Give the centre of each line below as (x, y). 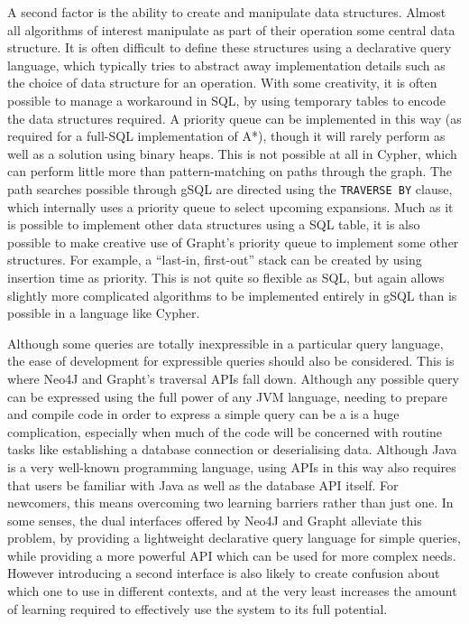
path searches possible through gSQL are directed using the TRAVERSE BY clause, (230, 188)
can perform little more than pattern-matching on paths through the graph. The (230, 171)
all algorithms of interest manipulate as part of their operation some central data (231, 29)
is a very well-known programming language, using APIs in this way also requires (232, 466)
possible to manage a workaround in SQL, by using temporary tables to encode (227, 100)
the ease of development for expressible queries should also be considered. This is (231, 361)
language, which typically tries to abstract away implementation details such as (226, 65)
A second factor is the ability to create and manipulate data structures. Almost (227, 12)
